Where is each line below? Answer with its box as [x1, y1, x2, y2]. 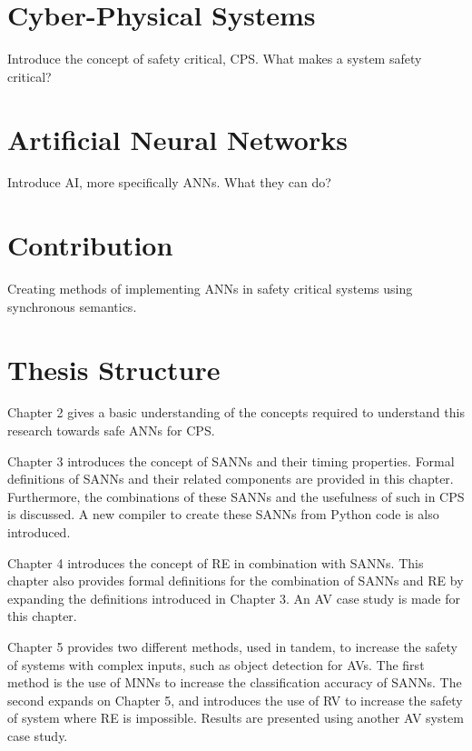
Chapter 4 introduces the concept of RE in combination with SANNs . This [7, 553, 424, 572]
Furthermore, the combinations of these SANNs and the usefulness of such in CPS [7, 486, 465, 506]
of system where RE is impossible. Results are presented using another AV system [7, 708, 464, 727]
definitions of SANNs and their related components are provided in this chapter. [7, 469, 454, 488]
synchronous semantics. [7, 296, 137, 315]
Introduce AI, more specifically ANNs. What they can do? [7, 173, 331, 192]
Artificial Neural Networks [7, 120, 348, 157]
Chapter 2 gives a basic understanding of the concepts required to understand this [7, 403, 465, 422]
